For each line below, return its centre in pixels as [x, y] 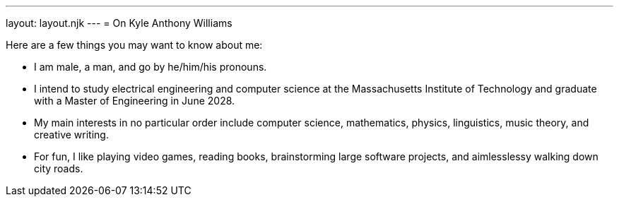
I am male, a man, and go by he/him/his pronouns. [151, 67]
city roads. [59, 168]
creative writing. [71, 135]
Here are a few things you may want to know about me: [134, 45]
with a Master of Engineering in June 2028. [135, 101]
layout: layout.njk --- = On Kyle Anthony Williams [119, 23]
